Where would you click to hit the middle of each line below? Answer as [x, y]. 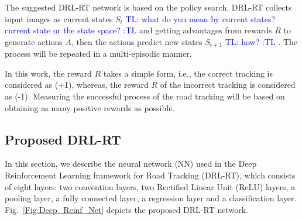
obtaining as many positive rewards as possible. [90, 107]
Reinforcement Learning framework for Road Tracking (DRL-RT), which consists [150, 175]
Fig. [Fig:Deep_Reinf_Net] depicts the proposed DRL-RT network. [126, 209]
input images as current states [59, 18]
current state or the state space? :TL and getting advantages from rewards [138, 30]
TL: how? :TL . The [261, 41]
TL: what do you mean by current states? [200, 18]
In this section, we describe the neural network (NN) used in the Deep [131, 164]
